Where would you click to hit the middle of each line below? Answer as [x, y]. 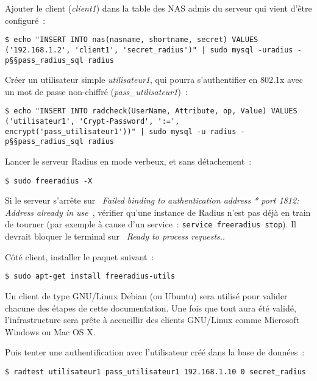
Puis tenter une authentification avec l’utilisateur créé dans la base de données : [155, 352]
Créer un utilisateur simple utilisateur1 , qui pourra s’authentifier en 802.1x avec [154, 80]
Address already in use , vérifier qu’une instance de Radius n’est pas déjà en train [158, 212]
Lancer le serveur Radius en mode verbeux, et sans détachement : [128, 161]
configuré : [25, 20]
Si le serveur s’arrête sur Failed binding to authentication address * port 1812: [152, 200]
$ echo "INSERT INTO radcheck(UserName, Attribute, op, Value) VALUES [151, 111]
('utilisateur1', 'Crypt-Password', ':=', [92, 121]
